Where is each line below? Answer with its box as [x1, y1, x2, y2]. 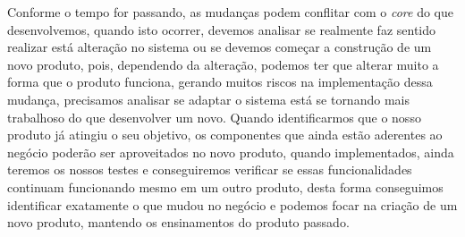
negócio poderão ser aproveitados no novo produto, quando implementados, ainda [7, 142, 454, 161]
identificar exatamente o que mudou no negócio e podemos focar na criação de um [7, 195, 458, 214]
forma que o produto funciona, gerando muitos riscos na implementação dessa [7, 72, 433, 91]
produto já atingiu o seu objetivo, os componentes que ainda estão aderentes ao [7, 125, 443, 144]
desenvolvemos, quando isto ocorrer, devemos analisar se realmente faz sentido [7, 20, 436, 38]
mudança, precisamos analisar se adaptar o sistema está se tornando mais [7, 89, 410, 108]
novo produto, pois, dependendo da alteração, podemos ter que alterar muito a [7, 55, 439, 73]
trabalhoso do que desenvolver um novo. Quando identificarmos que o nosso [7, 107, 421, 126]
